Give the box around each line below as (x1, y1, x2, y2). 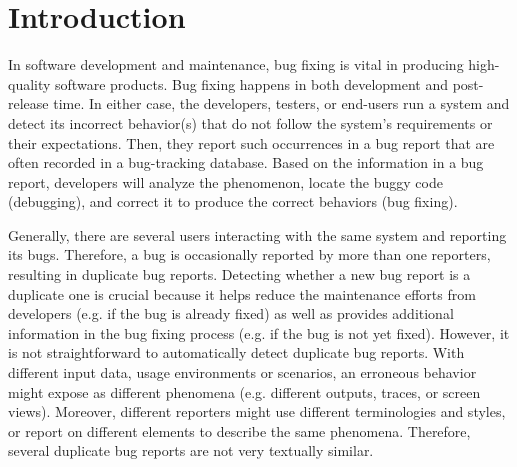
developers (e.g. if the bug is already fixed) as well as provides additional (8, 303, 454, 324)
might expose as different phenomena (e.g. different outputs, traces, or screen (8, 381, 481, 402)
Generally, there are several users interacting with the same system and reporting (8, 224, 507, 245)
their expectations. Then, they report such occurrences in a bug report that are (8, 132, 495, 153)
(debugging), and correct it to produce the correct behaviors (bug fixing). (8, 191, 458, 212)
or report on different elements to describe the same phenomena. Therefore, (8, 420, 471, 441)
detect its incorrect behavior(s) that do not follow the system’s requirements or (8, 112, 493, 133)
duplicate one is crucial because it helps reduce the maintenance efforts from (8, 283, 476, 304)
